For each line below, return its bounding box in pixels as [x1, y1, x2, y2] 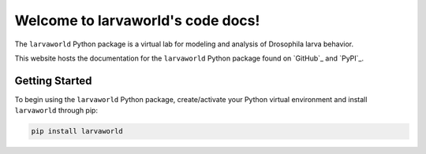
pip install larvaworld [31, 126, 124, 136]
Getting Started [14, 74, 92, 87]
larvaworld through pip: [14, 106, 99, 115]
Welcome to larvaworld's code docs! [14, 12, 260, 29]
